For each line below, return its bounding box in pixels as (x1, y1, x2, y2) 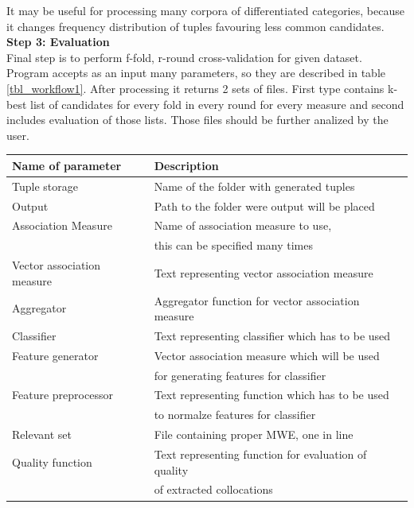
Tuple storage (12, 177, 78, 194)
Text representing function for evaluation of (154, 446, 367, 462)
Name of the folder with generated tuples (154, 177, 355, 194)
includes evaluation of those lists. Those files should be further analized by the (6, 111, 389, 128)
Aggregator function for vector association (154, 292, 360, 308)
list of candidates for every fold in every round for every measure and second (30, 95, 404, 112)
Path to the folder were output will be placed (154, 197, 375, 214)
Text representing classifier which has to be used (154, 327, 391, 343)
